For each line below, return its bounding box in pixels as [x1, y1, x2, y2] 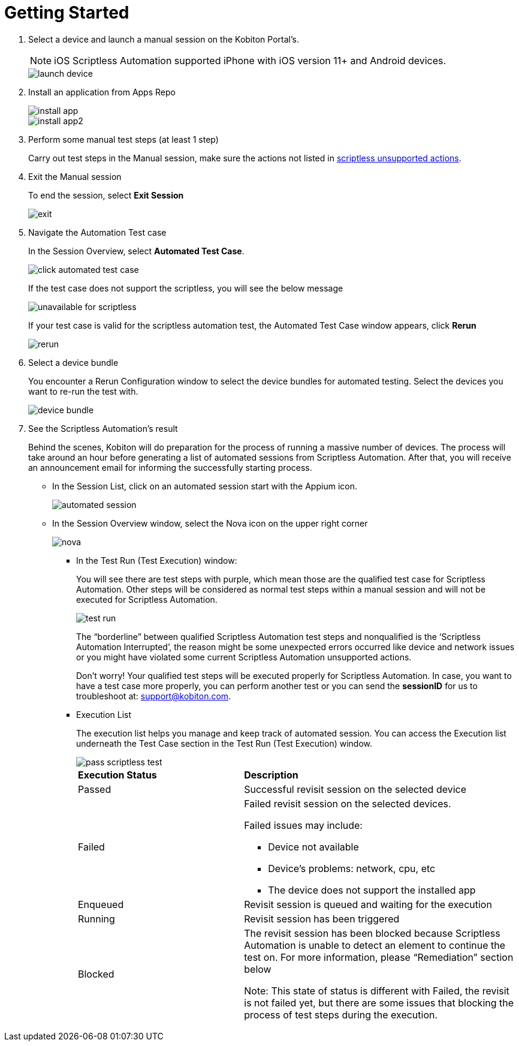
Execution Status [78, 768, 157, 781]
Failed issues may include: [244, 819, 363, 831]
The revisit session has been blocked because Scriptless [244, 927, 500, 939]
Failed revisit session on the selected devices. [244, 797, 451, 810]
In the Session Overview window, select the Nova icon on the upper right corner [52, 518, 368, 528]
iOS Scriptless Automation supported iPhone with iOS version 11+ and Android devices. [54, 54, 446, 67]
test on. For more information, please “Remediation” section [244, 951, 514, 963]
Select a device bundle [28, 357, 119, 368]
